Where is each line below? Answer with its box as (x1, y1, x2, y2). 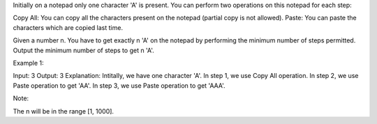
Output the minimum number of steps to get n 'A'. (13, 46, 155, 54)
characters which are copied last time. (13, 23, 124, 31)
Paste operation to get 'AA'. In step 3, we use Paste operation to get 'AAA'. (13, 81, 226, 90)
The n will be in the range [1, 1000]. (13, 107, 114, 115)
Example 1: (13, 59, 44, 67)
